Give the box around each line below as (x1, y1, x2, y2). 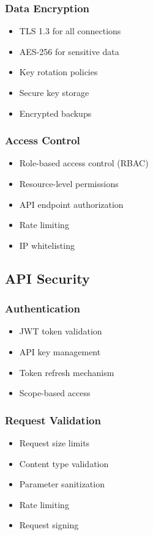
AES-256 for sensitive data (19, 45, 119, 57)
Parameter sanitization (19, 478, 105, 490)
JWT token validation (19, 325, 102, 338)
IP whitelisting (19, 238, 75, 251)
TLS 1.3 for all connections (19, 24, 121, 37)
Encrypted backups (19, 106, 92, 119)
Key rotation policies (19, 65, 98, 78)
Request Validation (5, 412, 101, 427)
